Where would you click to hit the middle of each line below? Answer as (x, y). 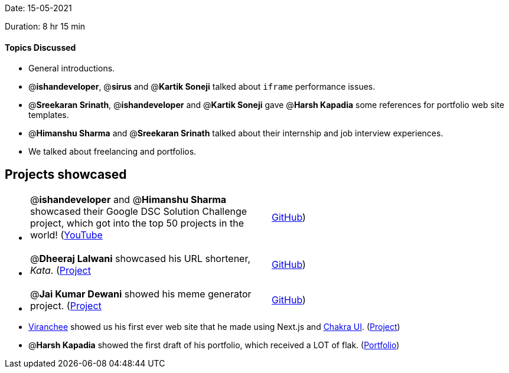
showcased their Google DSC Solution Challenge (139, 212)
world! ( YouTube (66, 235)
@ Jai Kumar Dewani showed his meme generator (141, 294)
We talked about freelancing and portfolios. (112, 152)
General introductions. (72, 68)
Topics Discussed (40, 47)
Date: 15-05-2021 (38, 8)
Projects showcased (66, 174)
